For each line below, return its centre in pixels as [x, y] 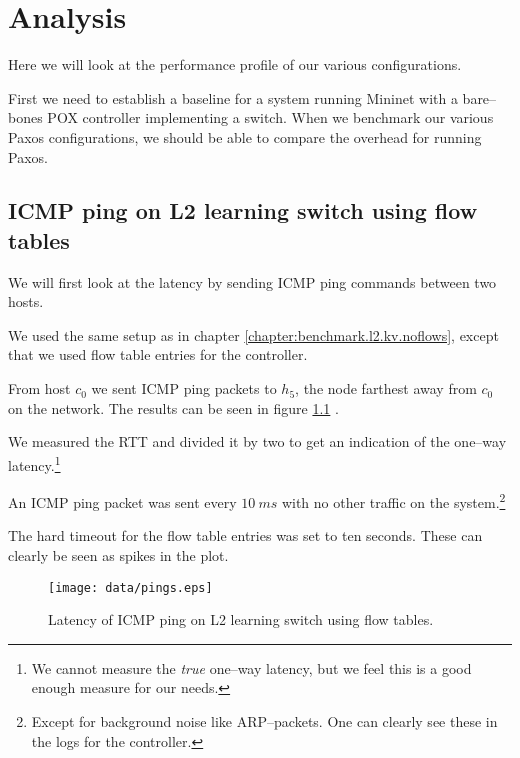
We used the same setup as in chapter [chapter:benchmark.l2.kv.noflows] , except [253, 334]
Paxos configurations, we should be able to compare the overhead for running [245, 136]
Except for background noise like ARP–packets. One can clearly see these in [264, 720]
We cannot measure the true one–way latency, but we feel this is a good [251, 667]
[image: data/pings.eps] [130, 587]
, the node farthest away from [386, 388]
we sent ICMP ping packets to [184, 388]
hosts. [26, 301]
